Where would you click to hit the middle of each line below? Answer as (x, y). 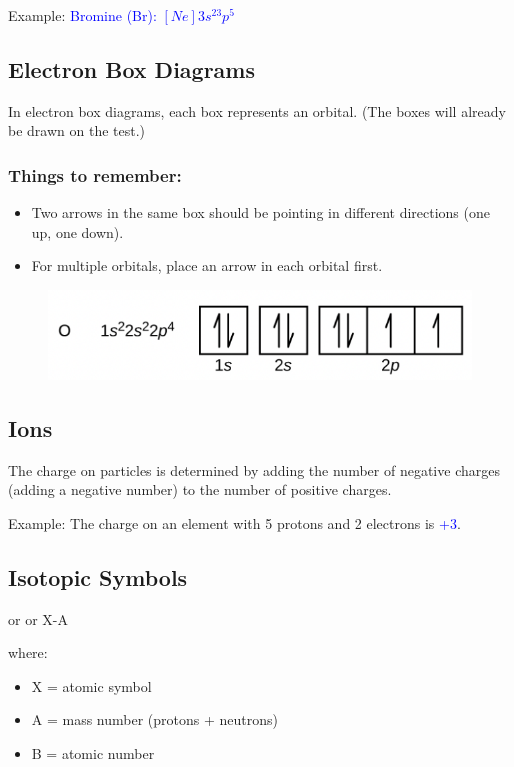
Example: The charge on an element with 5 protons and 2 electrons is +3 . (234, 522)
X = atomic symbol (91, 685)
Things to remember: (95, 174)
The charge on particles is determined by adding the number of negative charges (254, 469)
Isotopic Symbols (98, 576)
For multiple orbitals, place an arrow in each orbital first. (207, 265)
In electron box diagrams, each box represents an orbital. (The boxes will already (257, 110)
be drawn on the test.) (77, 130)
